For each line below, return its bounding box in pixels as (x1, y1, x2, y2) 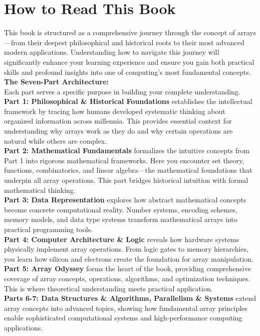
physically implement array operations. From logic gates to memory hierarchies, (4, 244, 249, 254)
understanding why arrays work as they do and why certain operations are (4, 126, 233, 136)
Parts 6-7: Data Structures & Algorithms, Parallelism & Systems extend (4, 293, 256, 303)
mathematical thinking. (4, 184, 76, 195)
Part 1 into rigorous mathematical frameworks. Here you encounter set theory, (4, 155, 244, 165)
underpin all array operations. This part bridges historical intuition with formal (4, 175, 248, 185)
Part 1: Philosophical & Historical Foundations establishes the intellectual (4, 96, 252, 106)
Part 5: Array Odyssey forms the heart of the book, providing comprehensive (4, 263, 251, 274)
